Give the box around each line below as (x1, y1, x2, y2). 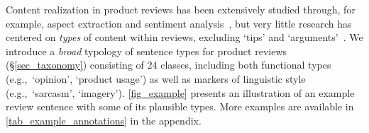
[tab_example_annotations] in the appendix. (6, 112, 202, 127)
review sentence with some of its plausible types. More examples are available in (6, 99, 354, 114)
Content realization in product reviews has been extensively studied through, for (6, 2, 356, 16)
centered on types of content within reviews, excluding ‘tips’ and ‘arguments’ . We (6, 30, 363, 45)
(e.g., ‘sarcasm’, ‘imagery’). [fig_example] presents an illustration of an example (6, 85, 355, 100)
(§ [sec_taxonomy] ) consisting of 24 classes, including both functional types (6, 57, 331, 72)
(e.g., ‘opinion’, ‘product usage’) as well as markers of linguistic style (6, 71, 306, 86)
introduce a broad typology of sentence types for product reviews (6, 43, 287, 58)
